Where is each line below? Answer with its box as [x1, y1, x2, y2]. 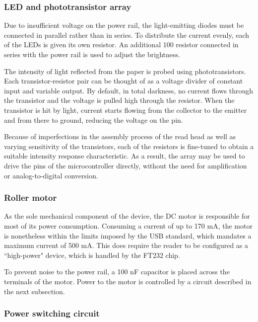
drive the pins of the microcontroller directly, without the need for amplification [4, 160, 247, 170]
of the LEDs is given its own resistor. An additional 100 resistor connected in [4, 39, 239, 50]
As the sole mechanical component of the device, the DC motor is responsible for [4, 211, 250, 221]
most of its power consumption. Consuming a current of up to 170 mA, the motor [4, 220, 253, 231]
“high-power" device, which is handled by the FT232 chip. [4, 249, 180, 260]
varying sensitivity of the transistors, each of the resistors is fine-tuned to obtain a [4, 141, 254, 151]
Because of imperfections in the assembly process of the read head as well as [4, 131, 236, 142]
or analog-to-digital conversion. [4, 170, 98, 180]
